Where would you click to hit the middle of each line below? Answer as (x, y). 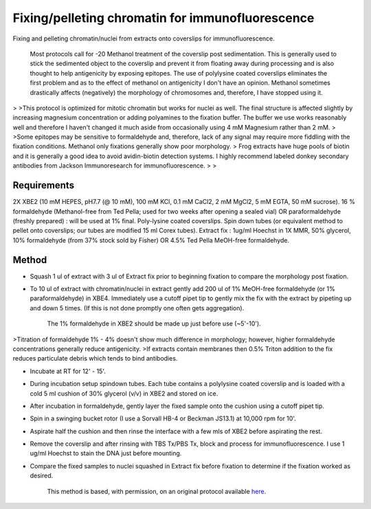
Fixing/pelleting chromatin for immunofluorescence (164, 18)
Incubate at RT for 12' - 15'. (68, 371)
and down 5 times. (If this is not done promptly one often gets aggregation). (137, 308)
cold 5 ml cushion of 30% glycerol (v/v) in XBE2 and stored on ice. (124, 393)
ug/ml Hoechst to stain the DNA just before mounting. (106, 453)
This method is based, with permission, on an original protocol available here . (157, 491)
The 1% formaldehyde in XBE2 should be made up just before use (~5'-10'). (154, 324)
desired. (42, 476)
